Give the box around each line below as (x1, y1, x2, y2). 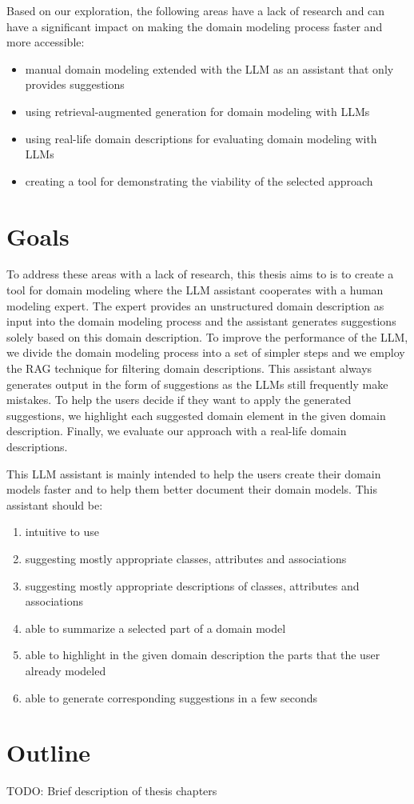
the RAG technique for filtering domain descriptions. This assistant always (6, 360, 372, 377)
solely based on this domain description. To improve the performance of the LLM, (6, 328, 408, 345)
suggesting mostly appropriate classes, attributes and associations (25, 550, 347, 566)
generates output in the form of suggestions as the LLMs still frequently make (6, 375, 388, 392)
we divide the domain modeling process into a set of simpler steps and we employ (6, 344, 405, 361)
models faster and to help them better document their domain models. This (6, 481, 377, 498)
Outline (6, 736, 91, 769)
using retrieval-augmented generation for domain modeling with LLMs (25, 102, 370, 119)
